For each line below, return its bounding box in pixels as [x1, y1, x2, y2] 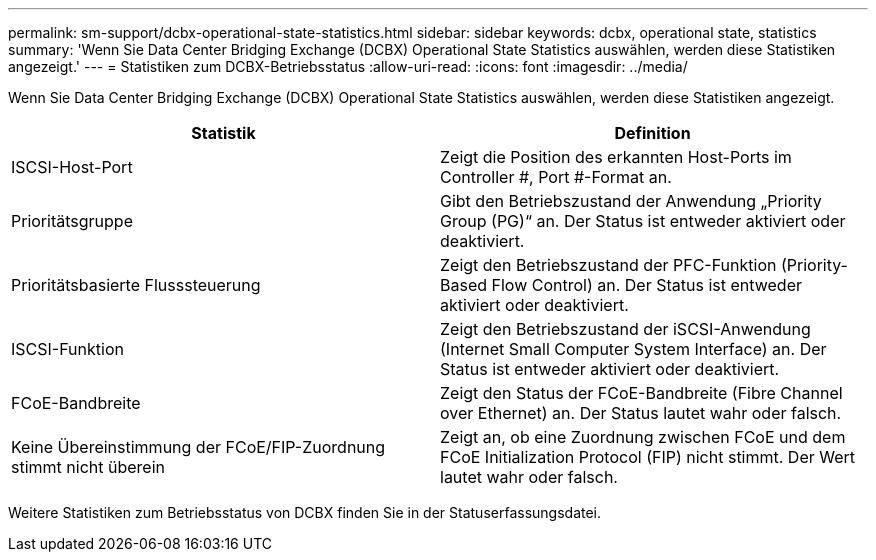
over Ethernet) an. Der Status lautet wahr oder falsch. [440, 403, 842, 423]
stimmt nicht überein [11, 457, 165, 477]
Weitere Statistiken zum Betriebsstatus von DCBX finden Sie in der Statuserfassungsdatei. [8, 504, 602, 521]
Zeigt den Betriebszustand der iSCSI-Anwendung [440, 319, 811, 339]
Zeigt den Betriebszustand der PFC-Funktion [440, 255, 777, 275]
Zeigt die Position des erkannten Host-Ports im [440, 147, 792, 167]
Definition [614, 123, 691, 143]
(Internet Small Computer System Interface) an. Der [440, 339, 827, 359]
